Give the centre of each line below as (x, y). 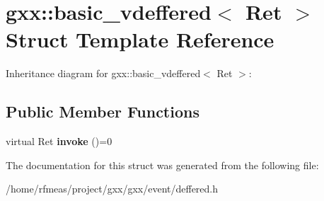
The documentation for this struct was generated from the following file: (162, 165)
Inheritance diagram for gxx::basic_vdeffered (103, 73)
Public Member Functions (103, 111)
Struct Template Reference (140, 39)
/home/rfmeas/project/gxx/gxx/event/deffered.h (112, 189)
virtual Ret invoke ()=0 (59, 141)
